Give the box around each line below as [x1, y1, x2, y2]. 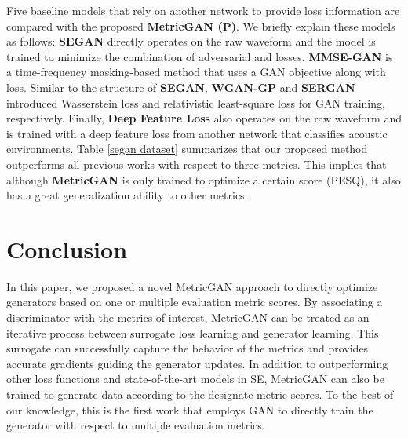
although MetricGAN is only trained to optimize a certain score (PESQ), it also [6, 171, 401, 188]
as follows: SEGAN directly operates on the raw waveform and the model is [6, 33, 376, 49]
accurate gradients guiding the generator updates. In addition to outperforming [6, 355, 388, 371]
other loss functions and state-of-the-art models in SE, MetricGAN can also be [6, 370, 384, 387]
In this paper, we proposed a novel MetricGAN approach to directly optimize [6, 278, 378, 294]
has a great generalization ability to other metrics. [6, 187, 248, 203]
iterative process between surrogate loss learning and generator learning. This [6, 324, 379, 341]
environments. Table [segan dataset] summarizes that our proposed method [6, 141, 368, 157]
